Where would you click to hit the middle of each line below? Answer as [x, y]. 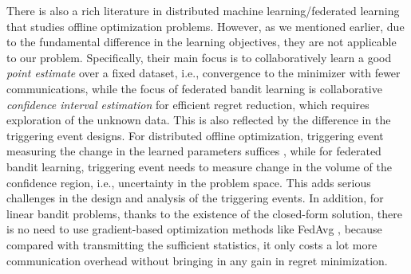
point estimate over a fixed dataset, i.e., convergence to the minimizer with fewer [204, 73]
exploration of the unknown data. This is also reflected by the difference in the [199, 120]
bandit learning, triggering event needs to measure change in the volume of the [199, 166]
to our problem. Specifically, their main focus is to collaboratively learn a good [199, 57]
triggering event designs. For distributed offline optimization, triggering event [195, 135]
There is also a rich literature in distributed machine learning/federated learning [203, 10]
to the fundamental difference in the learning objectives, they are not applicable [202, 42]
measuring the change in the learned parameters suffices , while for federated [194, 151]
